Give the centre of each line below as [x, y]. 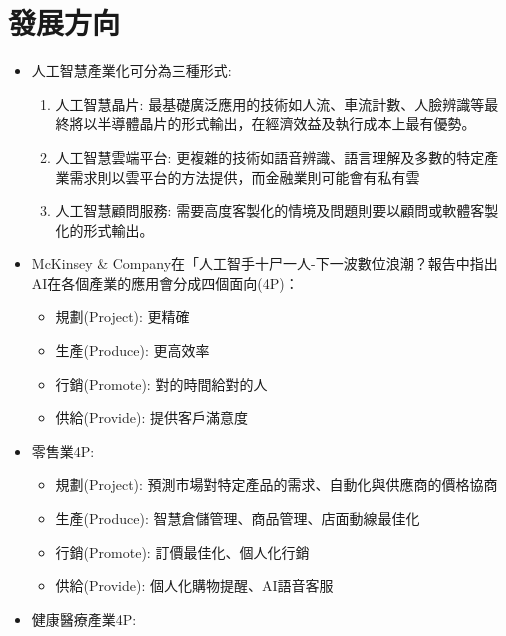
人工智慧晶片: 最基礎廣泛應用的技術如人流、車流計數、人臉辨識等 [270, 103]
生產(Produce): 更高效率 [132, 350]
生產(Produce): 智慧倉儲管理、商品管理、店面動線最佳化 [237, 518]
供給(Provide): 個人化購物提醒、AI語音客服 [194, 585]
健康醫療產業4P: [84, 618]
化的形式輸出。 [104, 229]
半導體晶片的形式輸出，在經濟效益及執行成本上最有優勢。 [286, 123]
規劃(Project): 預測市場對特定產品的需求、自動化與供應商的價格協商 [276, 484]
